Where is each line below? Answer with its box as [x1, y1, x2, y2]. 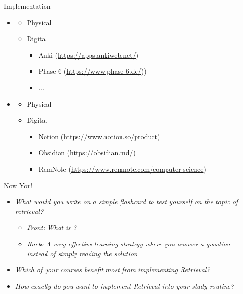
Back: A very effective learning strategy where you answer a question [27, 238, 230, 248]
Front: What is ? [27, 222, 76, 232]
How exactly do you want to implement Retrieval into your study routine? [15, 280, 234, 291]
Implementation [4, 1, 51, 11]
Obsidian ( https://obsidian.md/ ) [38, 147, 136, 158]
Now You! [4, 180, 33, 190]
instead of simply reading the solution [27, 248, 137, 258]
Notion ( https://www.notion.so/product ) [38, 131, 160, 141]
